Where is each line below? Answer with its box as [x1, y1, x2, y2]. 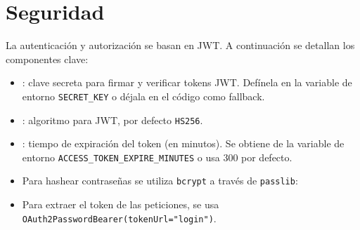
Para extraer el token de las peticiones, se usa [22, 197, 219, 212]
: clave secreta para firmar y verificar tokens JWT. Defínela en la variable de [22, 75, 352, 90]
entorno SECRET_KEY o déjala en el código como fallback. [22, 88, 265, 103]
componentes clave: [6, 51, 89, 66]
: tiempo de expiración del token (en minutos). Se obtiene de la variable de [22, 136, 345, 151]
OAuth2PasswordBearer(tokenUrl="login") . [22, 210, 217, 225]
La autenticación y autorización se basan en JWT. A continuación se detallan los [6, 38, 355, 53]
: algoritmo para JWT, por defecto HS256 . [22, 112, 203, 127]
